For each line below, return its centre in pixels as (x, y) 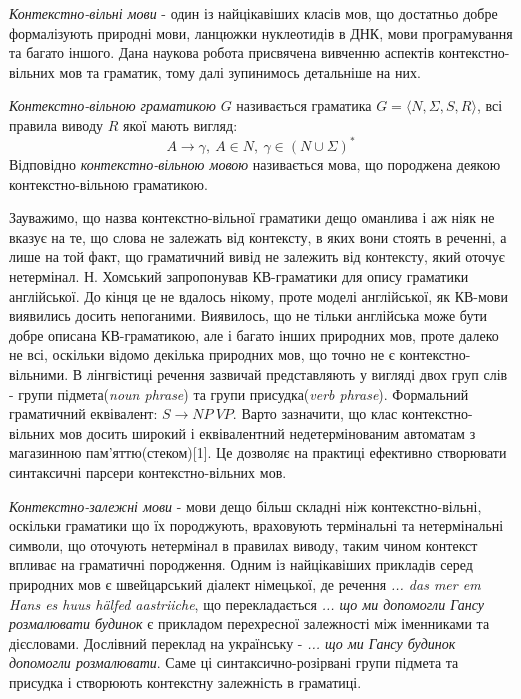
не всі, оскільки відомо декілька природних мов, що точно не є (202, 354)
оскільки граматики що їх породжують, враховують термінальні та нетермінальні (256, 525)
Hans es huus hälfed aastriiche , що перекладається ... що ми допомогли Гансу (247, 603)
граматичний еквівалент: (83, 413)
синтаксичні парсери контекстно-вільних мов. (148, 471)
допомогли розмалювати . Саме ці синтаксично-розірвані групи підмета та (234, 662)
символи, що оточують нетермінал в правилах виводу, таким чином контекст (243, 544)
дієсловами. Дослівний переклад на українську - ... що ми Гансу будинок (232, 642)
